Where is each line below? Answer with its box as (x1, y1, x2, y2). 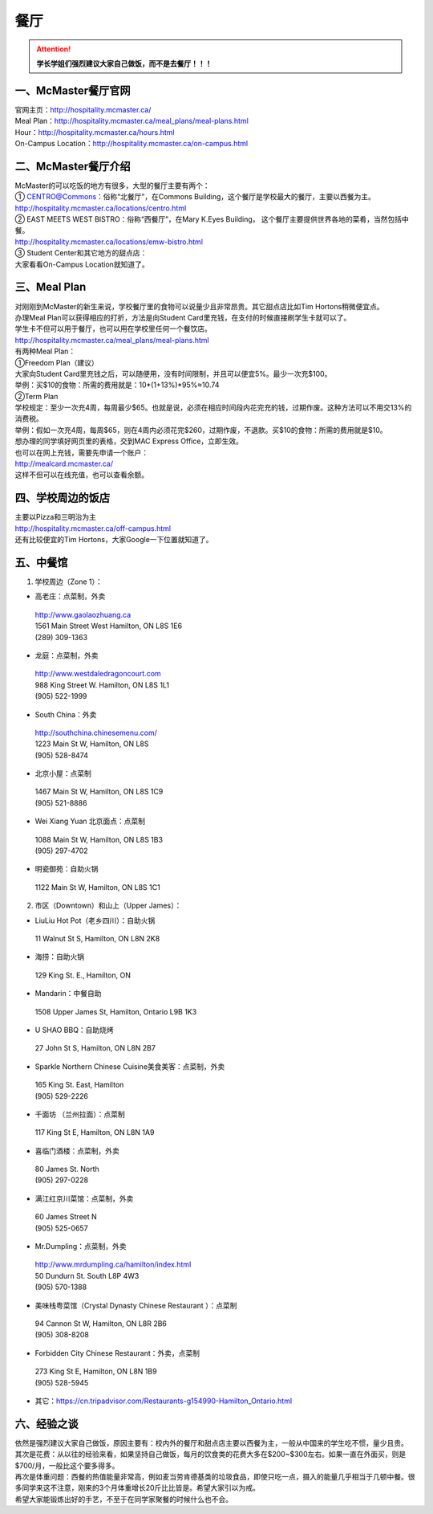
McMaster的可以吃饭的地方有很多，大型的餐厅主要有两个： (14, 181, 210, 190)
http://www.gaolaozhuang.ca (34, 610, 132, 619)
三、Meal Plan (14, 280, 87, 294)
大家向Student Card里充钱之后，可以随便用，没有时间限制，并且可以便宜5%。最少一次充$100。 (14, 369, 332, 378)
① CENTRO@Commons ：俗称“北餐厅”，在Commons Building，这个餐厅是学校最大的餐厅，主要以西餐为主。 (14, 192, 376, 202)
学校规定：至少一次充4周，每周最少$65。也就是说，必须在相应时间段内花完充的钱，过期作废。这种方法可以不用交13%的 (14, 402, 412, 413)
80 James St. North (34, 1165, 99, 1174)
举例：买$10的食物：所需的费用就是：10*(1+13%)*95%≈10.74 (14, 380, 220, 390)
